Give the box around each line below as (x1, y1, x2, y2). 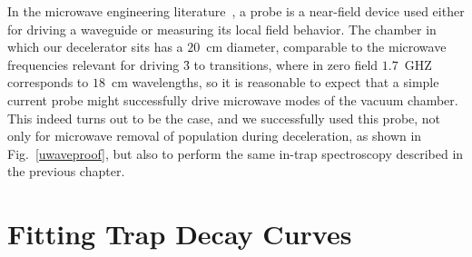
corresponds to (7, 73, 89, 92)
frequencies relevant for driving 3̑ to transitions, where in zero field (7, 54, 379, 74)
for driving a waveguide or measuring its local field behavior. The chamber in (7, 19, 437, 38)
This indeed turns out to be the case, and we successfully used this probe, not (7, 108, 441, 127)
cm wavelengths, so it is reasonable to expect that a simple (111, 73, 439, 92)
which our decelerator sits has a (7, 37, 183, 56)
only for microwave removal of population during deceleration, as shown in (7, 126, 422, 145)
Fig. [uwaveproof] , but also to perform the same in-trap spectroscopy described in (7, 143, 464, 163)
